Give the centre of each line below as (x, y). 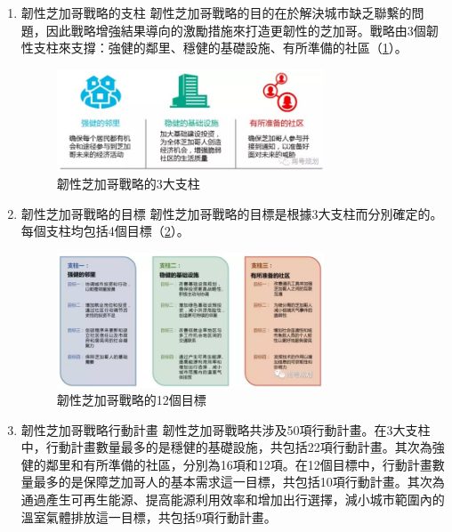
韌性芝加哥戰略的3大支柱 (128, 184)
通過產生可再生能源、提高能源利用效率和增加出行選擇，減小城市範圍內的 (233, 500)
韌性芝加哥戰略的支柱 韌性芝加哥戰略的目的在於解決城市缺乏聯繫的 (216, 12)
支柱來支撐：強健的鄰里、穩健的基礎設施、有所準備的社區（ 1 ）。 (220, 48)
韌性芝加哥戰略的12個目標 (131, 400)
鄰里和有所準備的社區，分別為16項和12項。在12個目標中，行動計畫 (239, 464)
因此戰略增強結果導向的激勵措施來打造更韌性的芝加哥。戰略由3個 (236, 30)
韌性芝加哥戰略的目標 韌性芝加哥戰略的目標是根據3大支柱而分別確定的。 (232, 213)
